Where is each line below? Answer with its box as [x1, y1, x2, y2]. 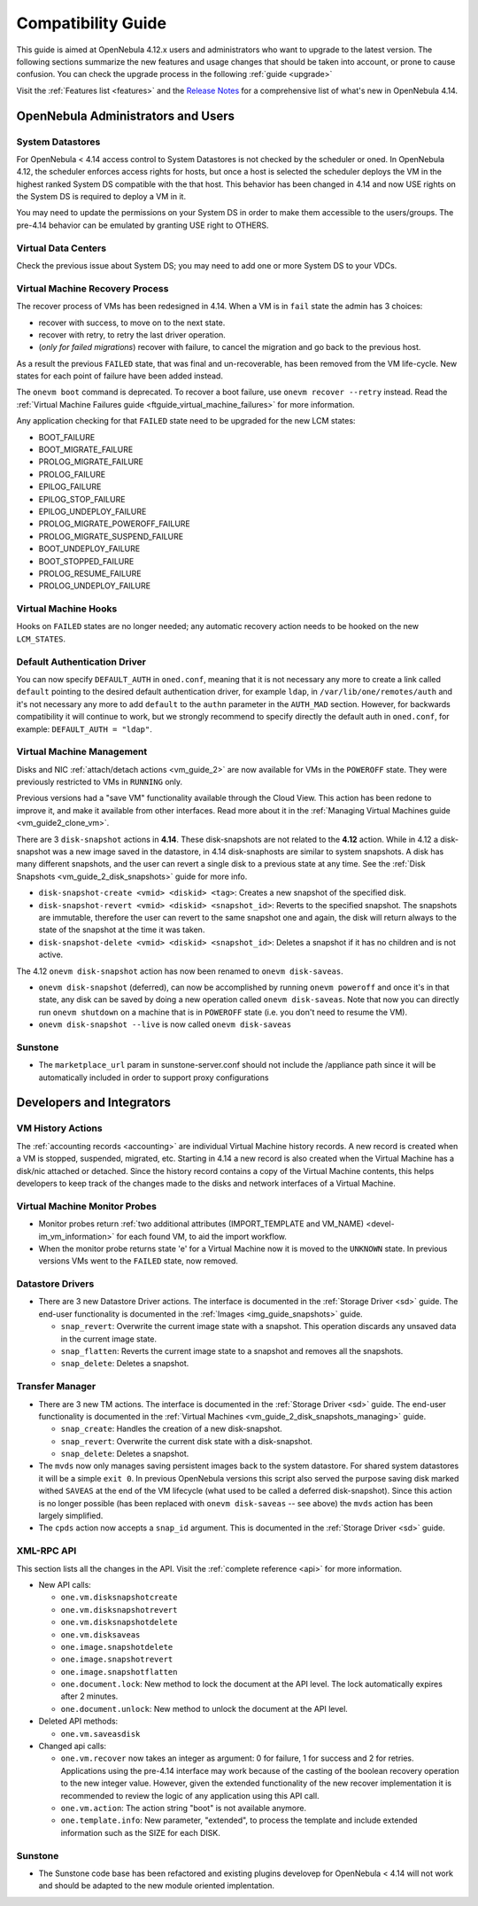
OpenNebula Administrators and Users [16, 108, 235, 123]
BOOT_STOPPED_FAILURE [38, 556, 135, 566]
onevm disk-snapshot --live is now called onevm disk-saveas [38, 1019, 292, 1030]
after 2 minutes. [60, 1691, 119, 1701]
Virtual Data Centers [16, 242, 106, 254]
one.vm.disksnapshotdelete [60, 1617, 178, 1628]
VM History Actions [16, 1122, 103, 1134]
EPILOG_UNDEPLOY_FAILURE [38, 506, 147, 517]
